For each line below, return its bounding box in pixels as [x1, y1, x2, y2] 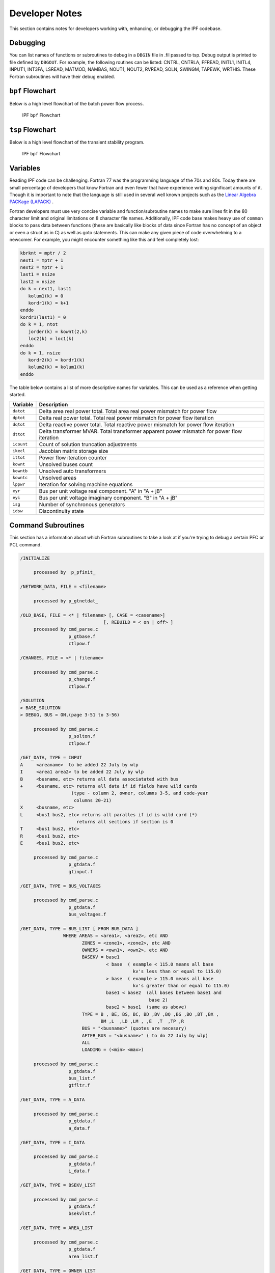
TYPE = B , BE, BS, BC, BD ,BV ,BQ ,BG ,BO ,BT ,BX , [81, 1011, 219, 1017]
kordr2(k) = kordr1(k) [28, 357, 85, 363]
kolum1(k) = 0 [28, 293, 64, 299]
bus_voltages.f [68, 911, 106, 918]
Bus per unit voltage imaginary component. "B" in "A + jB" [39, 494, 178, 501]
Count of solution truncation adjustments [39, 440, 137, 448]
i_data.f [68, 1168, 90, 1174]
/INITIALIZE [20, 555, 50, 561]
